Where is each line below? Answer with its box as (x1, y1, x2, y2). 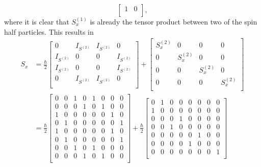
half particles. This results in (4, 26, 94, 37)
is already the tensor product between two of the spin (90, 16, 257, 27)
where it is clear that (4, 16, 69, 27)
